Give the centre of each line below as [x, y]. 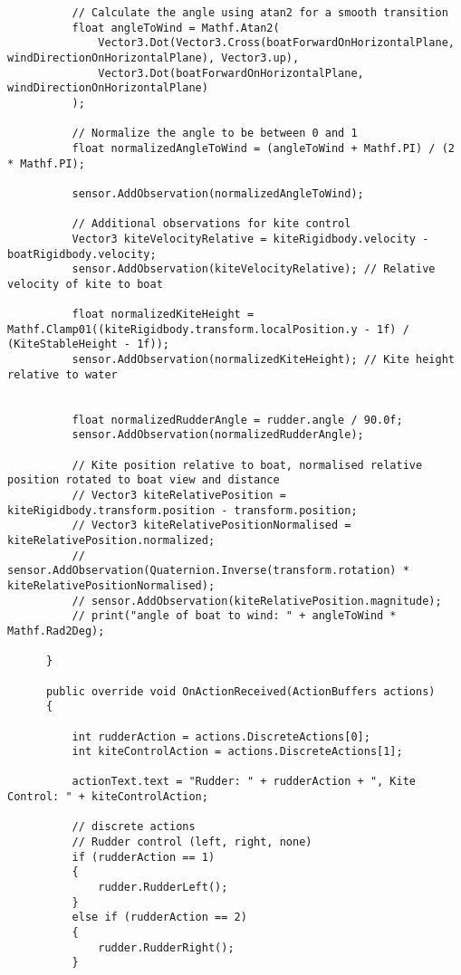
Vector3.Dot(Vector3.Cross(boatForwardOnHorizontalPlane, [276, 43]
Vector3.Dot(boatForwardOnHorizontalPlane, [231, 73]
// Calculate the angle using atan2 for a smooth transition [260, 13]
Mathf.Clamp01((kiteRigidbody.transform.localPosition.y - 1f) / [208, 329]
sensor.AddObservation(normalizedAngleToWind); [218, 193]
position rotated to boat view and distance [144, 480]
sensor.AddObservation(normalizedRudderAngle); [218, 435]
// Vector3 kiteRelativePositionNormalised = [211, 526]
